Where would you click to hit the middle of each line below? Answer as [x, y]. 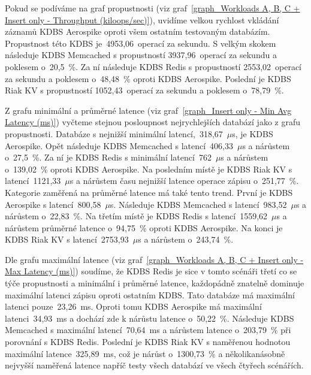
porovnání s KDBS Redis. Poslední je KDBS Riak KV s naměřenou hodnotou [148, 342]
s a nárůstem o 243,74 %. [186, 239]
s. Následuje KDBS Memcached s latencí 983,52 [198, 204]
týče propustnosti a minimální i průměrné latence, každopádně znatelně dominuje [155, 283]
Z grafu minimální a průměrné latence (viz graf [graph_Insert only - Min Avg [148, 110]
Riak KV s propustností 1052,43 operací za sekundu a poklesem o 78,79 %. [144, 90]
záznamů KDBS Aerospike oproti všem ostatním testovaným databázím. [138, 31]
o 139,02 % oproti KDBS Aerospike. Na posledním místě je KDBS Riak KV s [149, 169]
